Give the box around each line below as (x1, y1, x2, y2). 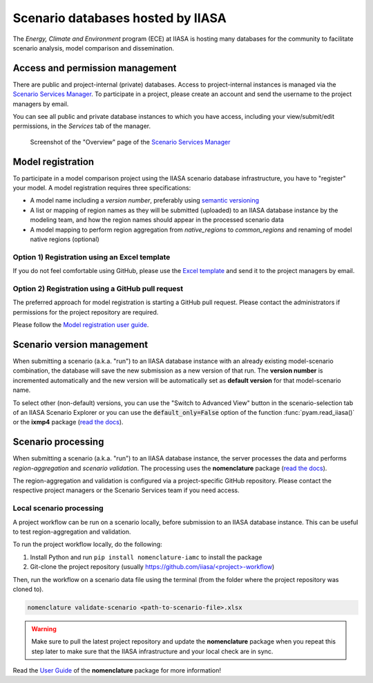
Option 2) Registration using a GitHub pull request (12, 283, 183, 293)
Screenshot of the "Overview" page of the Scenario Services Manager (30, 138, 231, 146)
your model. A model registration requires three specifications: (12, 184, 191, 192)
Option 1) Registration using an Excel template (12, 252, 171, 262)
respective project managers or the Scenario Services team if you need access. (12, 486, 240, 494)
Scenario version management (12, 339, 149, 350)
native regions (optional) (30, 235, 99, 243)
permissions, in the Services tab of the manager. (12, 122, 151, 131)
